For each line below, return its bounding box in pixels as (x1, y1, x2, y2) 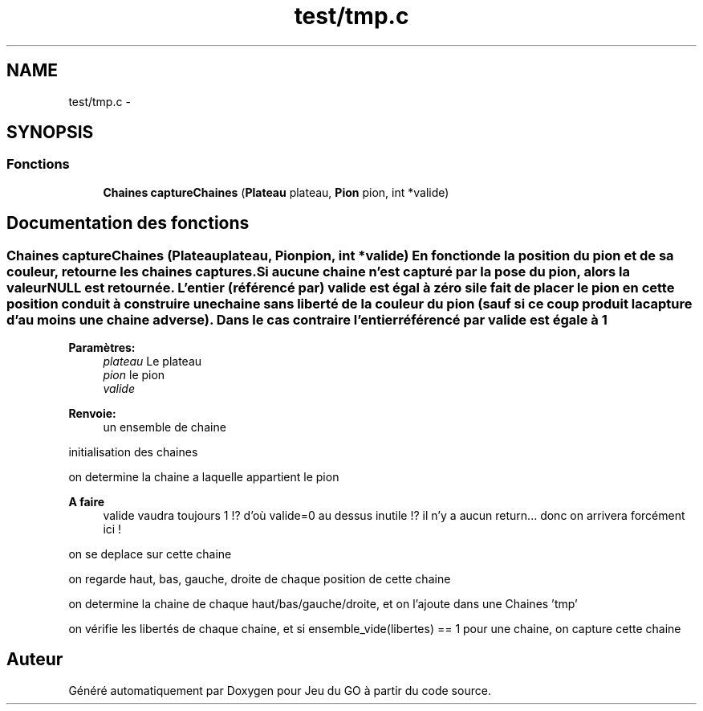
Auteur (6, 649, 63, 670)
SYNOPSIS (6, 122, 94, 143)
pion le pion (103, 368, 165, 382)
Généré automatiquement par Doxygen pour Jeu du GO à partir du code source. (68, 683, 491, 697)
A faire (68, 495, 105, 509)
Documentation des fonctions (6, 213, 250, 234)
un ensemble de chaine (103, 420, 226, 435)
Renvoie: (68, 407, 116, 421)
